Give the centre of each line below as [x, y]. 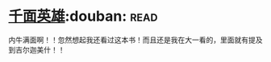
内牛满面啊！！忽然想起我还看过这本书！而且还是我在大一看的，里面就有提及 [135, 40]
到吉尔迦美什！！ [37, 49]
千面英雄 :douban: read [83, 16]
